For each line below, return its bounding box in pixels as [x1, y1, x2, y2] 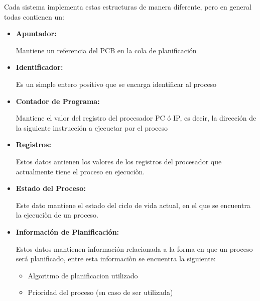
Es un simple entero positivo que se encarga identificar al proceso [16, 78, 217, 89]
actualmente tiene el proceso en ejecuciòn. [16, 166, 145, 176]
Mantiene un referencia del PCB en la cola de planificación [16, 45, 197, 55]
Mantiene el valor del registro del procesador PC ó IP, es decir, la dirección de [16, 113, 256, 123]
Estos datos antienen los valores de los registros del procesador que [16, 156, 222, 166]
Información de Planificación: [16, 226, 119, 237]
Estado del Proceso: [16, 183, 86, 193]
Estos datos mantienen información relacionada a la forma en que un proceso [16, 243, 253, 254]
